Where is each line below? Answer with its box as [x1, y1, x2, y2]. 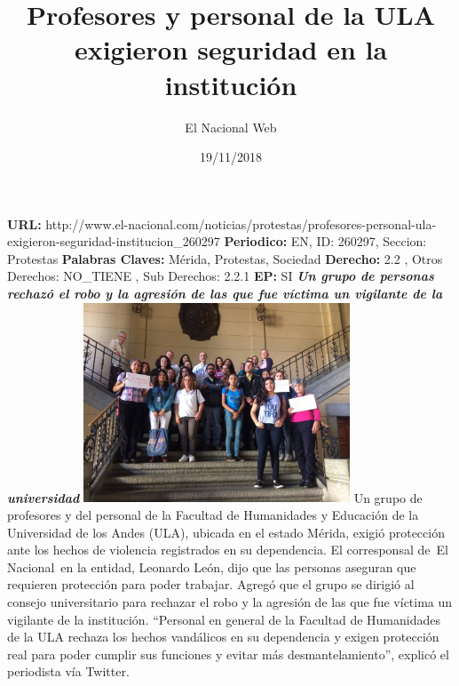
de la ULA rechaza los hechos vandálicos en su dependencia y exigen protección [7, 627, 439, 646]
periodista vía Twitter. [7, 662, 130, 681]
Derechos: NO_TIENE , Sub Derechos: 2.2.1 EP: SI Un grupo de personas [7, 267, 434, 285]
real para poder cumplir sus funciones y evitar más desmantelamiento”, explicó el [7, 644, 449, 663]
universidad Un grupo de [7, 488, 423, 507]
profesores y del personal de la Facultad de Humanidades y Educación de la [7, 505, 419, 523]
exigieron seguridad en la [74, 31, 388, 68]
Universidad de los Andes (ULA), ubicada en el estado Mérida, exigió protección [7, 522, 445, 541]
